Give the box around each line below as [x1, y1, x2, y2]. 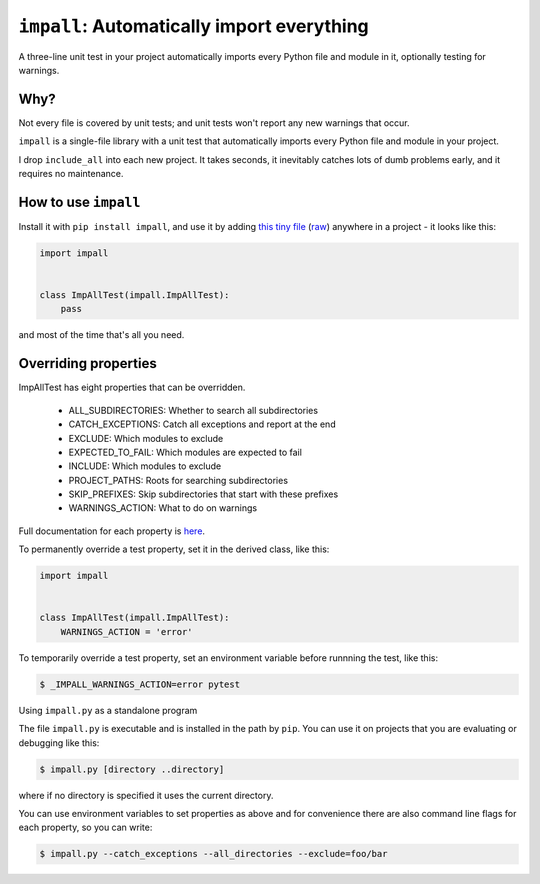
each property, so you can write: [18, 821, 153, 834]
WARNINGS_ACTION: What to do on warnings [68, 502, 258, 514]
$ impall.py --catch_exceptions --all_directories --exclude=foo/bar [39, 848, 388, 860]
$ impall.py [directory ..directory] [39, 763, 225, 775]
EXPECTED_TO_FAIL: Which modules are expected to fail [68, 446, 302, 458]
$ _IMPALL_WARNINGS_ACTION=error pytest [39, 678, 240, 690]
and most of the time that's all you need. [18, 329, 185, 341]
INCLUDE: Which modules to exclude [68, 460, 222, 472]
